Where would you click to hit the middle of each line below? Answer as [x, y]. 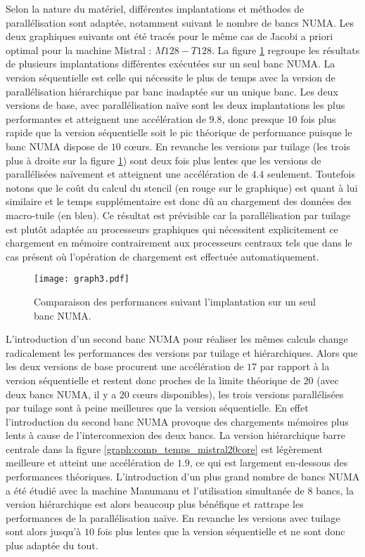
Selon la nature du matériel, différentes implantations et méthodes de [155, 8]
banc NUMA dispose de [57, 146]
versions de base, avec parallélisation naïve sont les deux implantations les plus [175, 105]
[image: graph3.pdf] [82, 279]
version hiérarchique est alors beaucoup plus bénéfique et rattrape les [155, 504]
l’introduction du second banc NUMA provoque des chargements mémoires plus [177, 421]
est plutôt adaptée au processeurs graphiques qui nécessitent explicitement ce [172, 229]
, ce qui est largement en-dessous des [269, 463]
